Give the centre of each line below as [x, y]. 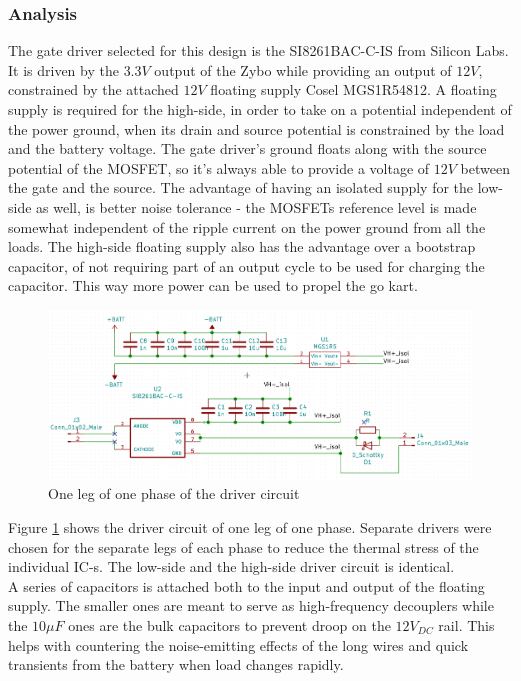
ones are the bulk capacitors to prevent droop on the [229, 625]
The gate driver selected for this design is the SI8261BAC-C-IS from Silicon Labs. [258, 50]
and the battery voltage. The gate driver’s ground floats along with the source [247, 148]
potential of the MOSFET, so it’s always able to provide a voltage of [219, 167]
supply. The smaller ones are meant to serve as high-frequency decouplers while [251, 605]
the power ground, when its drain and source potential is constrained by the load [256, 128]
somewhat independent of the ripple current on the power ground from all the [247, 226]
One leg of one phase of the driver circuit [174, 493]
